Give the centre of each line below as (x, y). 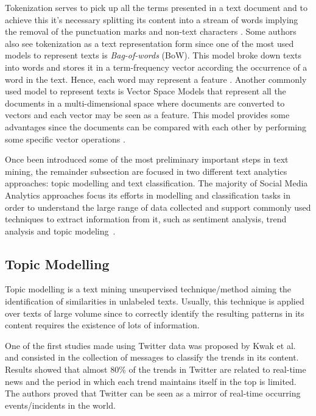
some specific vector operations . (65, 139)
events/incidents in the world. (60, 405)
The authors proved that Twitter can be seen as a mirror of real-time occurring (153, 393)
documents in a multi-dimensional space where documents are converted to (145, 103)
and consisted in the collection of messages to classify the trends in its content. (152, 357)
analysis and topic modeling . (60, 231)
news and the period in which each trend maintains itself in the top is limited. (151, 381)
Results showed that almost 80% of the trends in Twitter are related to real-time (156, 369)
